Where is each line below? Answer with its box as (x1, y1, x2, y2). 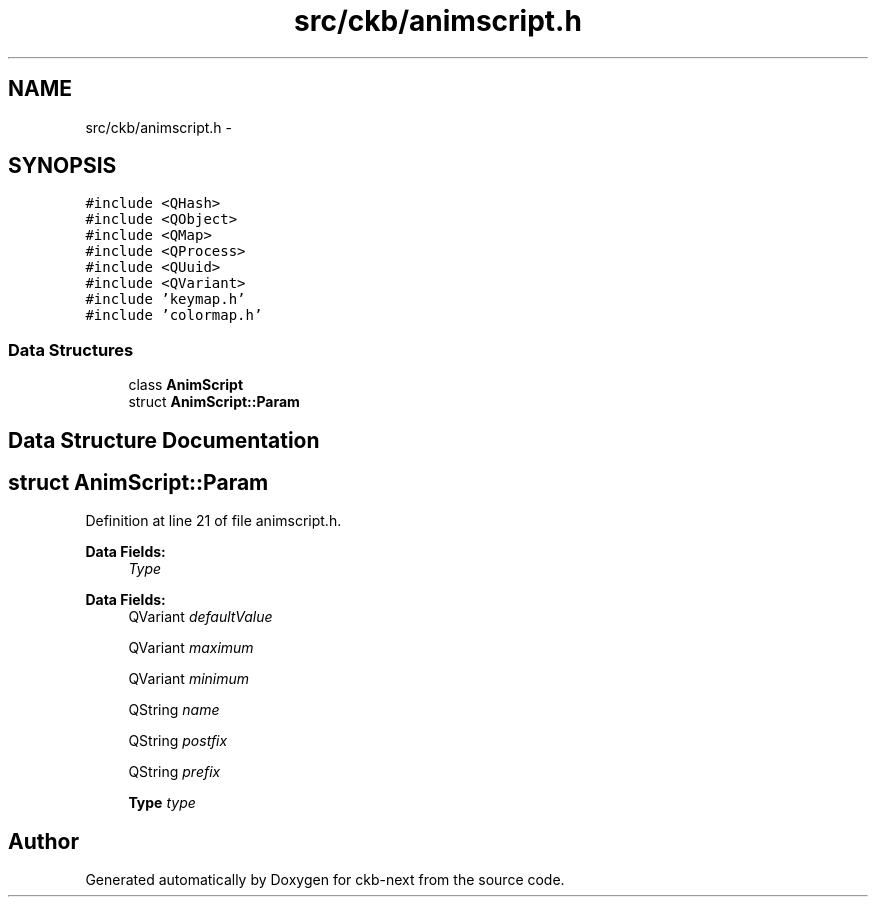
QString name (128, 701, 220, 719)
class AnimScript (128, 376, 244, 394)
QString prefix (128, 763, 221, 781)
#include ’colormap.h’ (85, 307, 263, 324)
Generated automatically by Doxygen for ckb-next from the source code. (85, 871, 565, 889)
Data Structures (8, 339, 134, 360)
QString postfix (128, 732, 228, 750)
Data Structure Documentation (8, 427, 320, 453)
